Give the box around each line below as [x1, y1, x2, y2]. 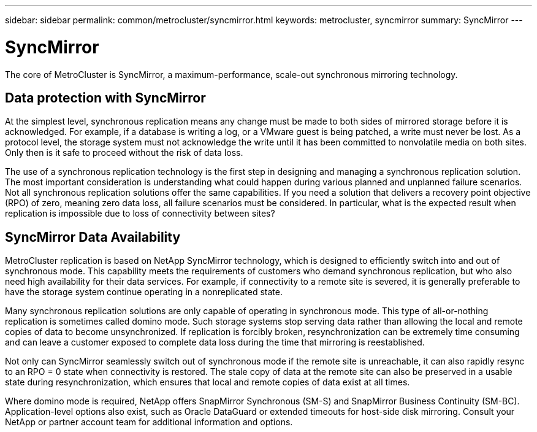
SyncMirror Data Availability [5, 229, 181, 245]
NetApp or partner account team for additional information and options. [5, 417, 293, 428]
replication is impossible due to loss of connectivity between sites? [5, 208, 275, 219]
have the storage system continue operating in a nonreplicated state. [5, 287, 283, 298]
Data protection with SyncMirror [5, 90, 206, 106]
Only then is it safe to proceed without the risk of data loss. [5, 147, 243, 158]
